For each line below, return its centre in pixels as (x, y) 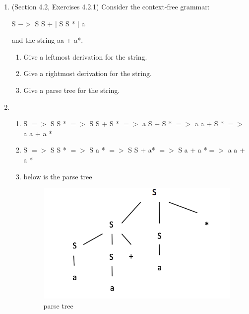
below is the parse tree (58, 176)
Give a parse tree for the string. (72, 90)
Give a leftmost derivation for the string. (85, 56)
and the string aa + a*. (47, 40)
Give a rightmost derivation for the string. (88, 73)
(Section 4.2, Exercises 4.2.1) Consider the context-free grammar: (111, 6)
